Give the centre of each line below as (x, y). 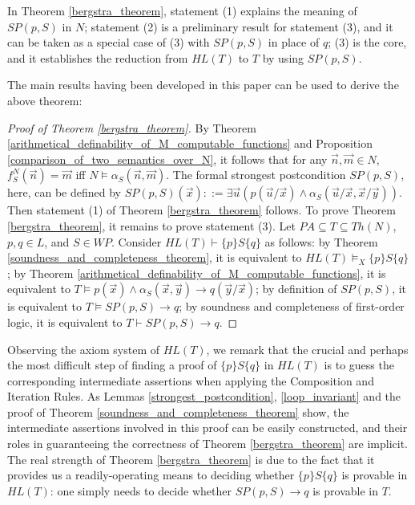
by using (283, 57)
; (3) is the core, (367, 42)
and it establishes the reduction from (98, 57)
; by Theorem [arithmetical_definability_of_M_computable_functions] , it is (197, 273)
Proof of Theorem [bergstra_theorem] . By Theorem (132, 127)
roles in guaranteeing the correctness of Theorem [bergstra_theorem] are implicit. (207, 444)
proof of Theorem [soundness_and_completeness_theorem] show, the (178, 411)
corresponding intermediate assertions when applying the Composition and (191, 380)
